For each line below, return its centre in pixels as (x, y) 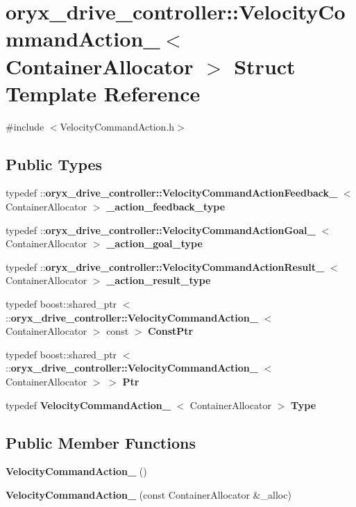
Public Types (54, 164)
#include (25, 126)
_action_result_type (159, 280)
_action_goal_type (154, 243)
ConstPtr (171, 331)
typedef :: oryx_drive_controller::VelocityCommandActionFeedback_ (172, 193)
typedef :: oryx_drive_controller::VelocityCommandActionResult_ (165, 266)
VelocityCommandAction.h (117, 126)
